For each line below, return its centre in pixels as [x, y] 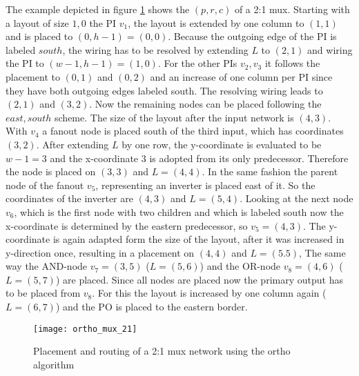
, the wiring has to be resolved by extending [155, 49]
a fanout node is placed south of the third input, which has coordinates [193, 131]
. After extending [72, 144]
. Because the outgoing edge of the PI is [252, 36]
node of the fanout [45, 185]
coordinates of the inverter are [69, 198]
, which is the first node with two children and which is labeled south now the [179, 211]
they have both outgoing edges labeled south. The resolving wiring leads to [164, 90]
